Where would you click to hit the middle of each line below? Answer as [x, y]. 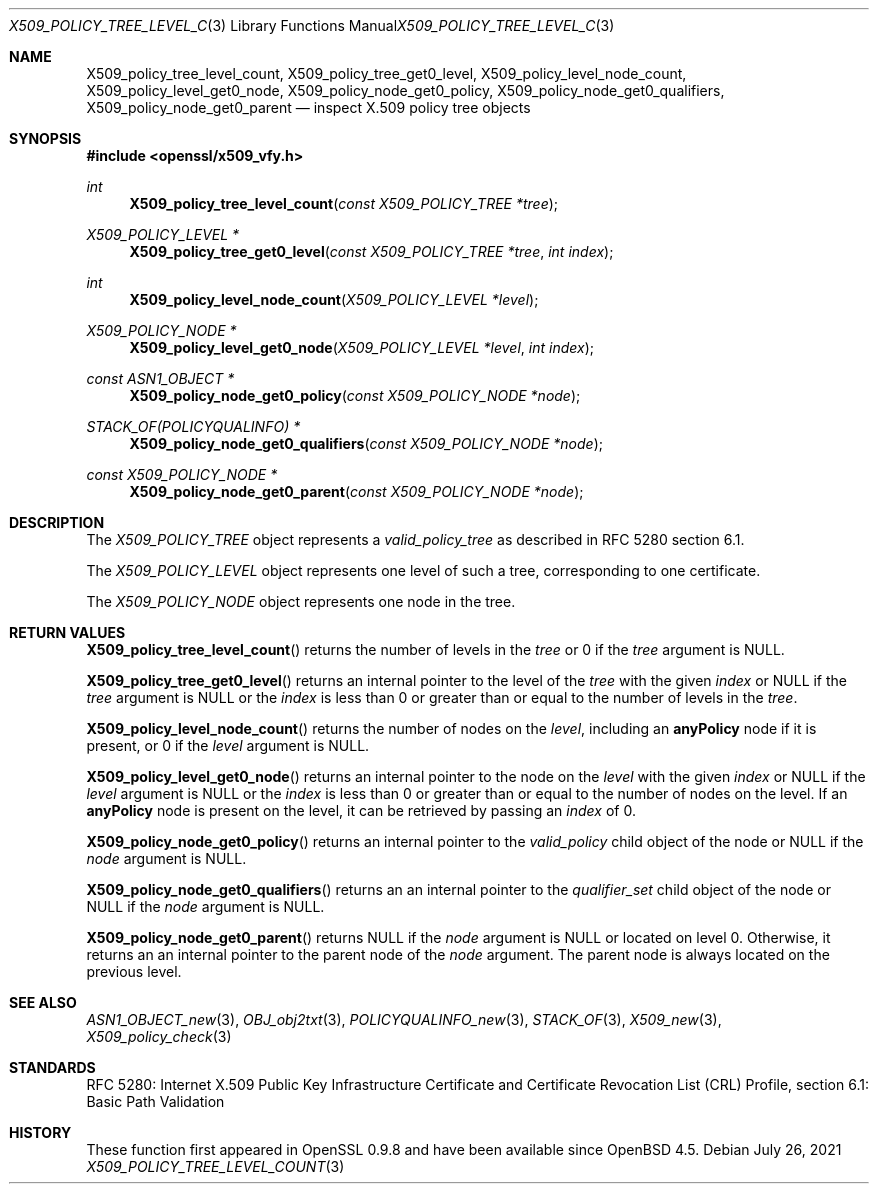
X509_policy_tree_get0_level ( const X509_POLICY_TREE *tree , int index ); [371, 251]
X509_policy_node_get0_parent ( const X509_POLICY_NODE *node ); [356, 491]
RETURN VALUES [67, 632]
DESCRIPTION [57, 522]
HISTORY [40, 1132]
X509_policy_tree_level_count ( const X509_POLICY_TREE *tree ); [344, 203]
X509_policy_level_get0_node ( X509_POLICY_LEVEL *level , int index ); [361, 347]
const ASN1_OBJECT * [160, 378]
